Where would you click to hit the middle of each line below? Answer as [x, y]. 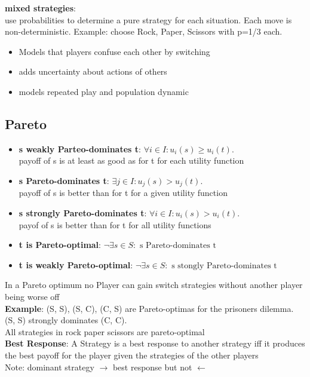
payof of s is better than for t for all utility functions [115, 224]
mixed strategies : [40, 8]
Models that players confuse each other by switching [114, 51]
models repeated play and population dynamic [104, 91]
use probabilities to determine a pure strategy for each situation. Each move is [148, 19]
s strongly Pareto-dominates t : [83, 213]
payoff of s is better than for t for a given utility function [123, 193]
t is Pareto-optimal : [60, 245]
